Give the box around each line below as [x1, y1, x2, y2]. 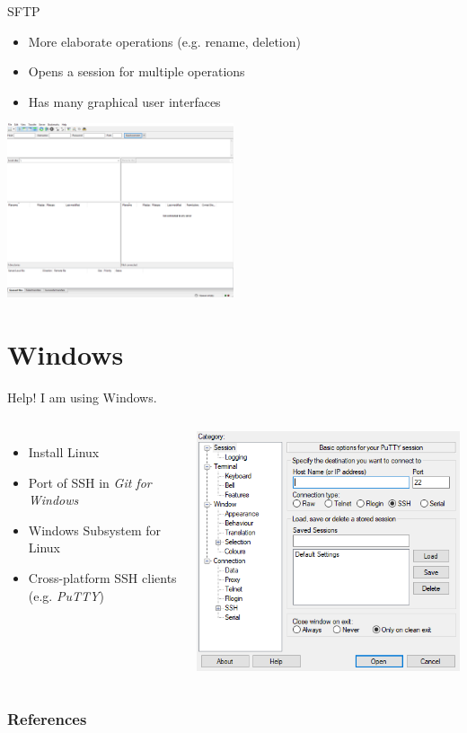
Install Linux [28, 443, 100, 462]
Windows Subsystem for [28, 520, 162, 539]
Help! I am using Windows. [7, 387, 157, 406]
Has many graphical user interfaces [28, 92, 221, 110]
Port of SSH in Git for [28, 472, 152, 491]
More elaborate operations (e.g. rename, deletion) [28, 31, 301, 50]
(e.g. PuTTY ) [28, 586, 104, 605]
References [7, 707, 87, 729]
